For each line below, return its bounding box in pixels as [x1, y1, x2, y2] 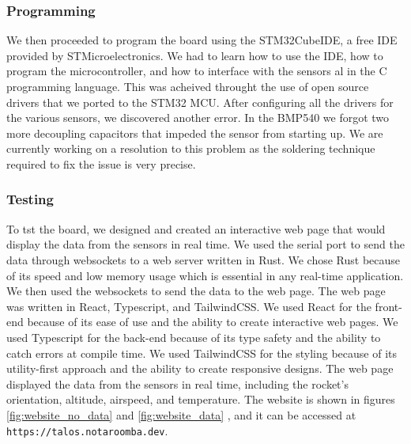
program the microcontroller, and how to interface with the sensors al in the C [6, 63, 387, 79]
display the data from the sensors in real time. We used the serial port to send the [6, 236, 405, 252]
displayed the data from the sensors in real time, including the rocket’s [6, 375, 349, 392]
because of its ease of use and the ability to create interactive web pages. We [27, 313, 398, 330]
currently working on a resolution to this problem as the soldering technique [6, 140, 375, 157]
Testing [6, 189, 54, 209]
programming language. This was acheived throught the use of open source [6, 78, 369, 94]
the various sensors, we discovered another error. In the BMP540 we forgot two [6, 109, 390, 126]
